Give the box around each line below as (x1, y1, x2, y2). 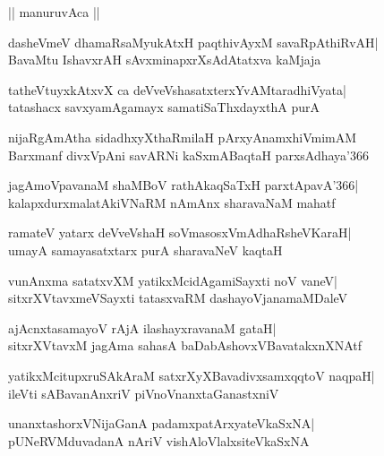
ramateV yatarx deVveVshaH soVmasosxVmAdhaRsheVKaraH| (8, 223, 352, 242)
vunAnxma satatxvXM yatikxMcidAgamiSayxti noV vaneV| (8, 271, 338, 289)
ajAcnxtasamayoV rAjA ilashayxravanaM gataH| (8, 318, 277, 337)
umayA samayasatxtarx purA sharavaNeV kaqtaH (8, 240, 283, 259)
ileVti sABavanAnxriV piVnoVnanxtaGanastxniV (8, 383, 279, 402)
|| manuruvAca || (8, 3, 100, 21)
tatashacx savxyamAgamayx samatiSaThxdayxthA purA (8, 98, 320, 116)
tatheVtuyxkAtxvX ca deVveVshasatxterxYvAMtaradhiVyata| (8, 80, 346, 99)
